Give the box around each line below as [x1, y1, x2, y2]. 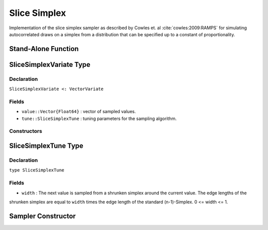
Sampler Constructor [9, 212, 76, 220]
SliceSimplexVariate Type [9, 60, 91, 69]
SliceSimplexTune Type [9, 142, 84, 150]
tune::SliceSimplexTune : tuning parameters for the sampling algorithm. [21, 115, 177, 121]
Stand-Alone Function [9, 45, 79, 53]
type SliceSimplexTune [9, 168, 65, 173]
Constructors [9, 128, 42, 135]
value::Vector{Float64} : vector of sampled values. [21, 109, 136, 115]
